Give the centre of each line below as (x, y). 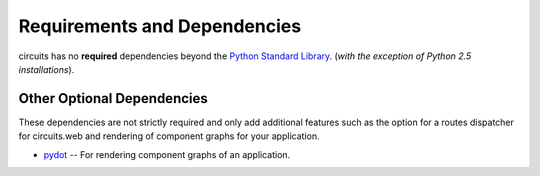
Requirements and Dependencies (160, 26)
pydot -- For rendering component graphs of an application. (167, 154)
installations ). (46, 69)
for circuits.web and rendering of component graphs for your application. (169, 136)
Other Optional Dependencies (113, 98)
